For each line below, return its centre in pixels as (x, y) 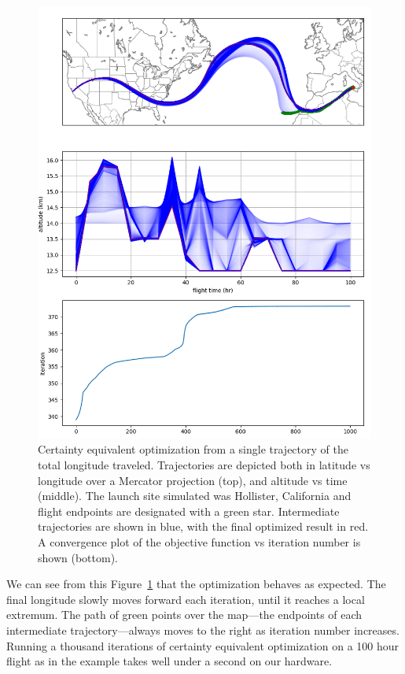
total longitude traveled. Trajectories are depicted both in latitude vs (204, 465)
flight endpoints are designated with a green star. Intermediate (189, 511)
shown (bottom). (78, 557)
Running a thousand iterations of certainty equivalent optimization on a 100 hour (203, 645)
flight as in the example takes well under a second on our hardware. (169, 661)
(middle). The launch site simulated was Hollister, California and (195, 496)
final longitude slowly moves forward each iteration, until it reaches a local (186, 599)
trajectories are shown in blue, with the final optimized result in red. (203, 526)
